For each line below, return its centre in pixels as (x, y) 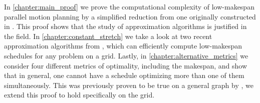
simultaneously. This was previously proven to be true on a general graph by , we (129, 85)
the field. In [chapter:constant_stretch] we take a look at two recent (108, 36)
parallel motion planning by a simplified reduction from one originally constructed (130, 16)
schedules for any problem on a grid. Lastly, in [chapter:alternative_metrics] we (126, 55)
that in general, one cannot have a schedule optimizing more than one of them (124, 75)
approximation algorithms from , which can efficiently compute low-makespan (123, 46)
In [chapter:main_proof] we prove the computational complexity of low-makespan (129, 6)
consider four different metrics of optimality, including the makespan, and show (126, 65)
